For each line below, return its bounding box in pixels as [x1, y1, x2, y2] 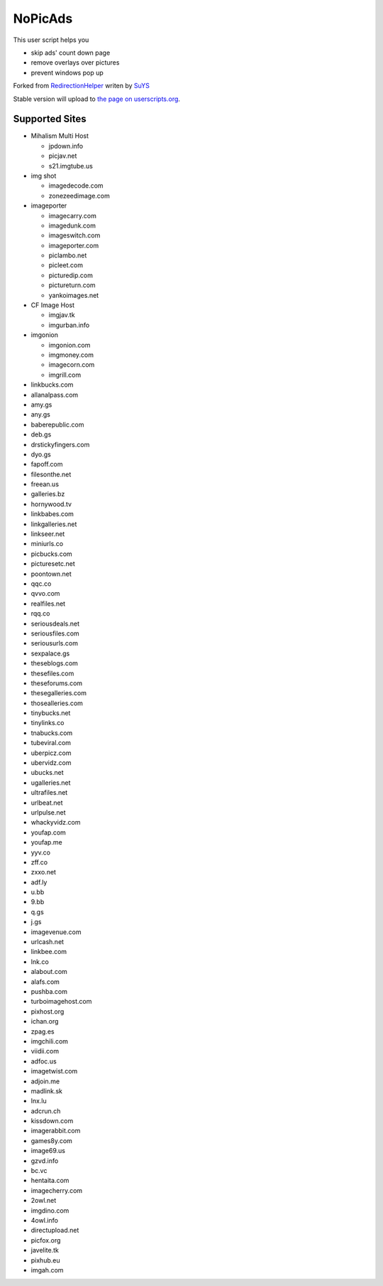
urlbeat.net [30, 798, 63, 807]
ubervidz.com [30, 759, 72, 767]
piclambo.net [48, 251, 87, 259]
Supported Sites [13, 113, 87, 125]
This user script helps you [13, 36, 89, 44]
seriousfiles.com [30, 629, 79, 638]
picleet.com [48, 261, 83, 269]
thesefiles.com [30, 669, 74, 677]
